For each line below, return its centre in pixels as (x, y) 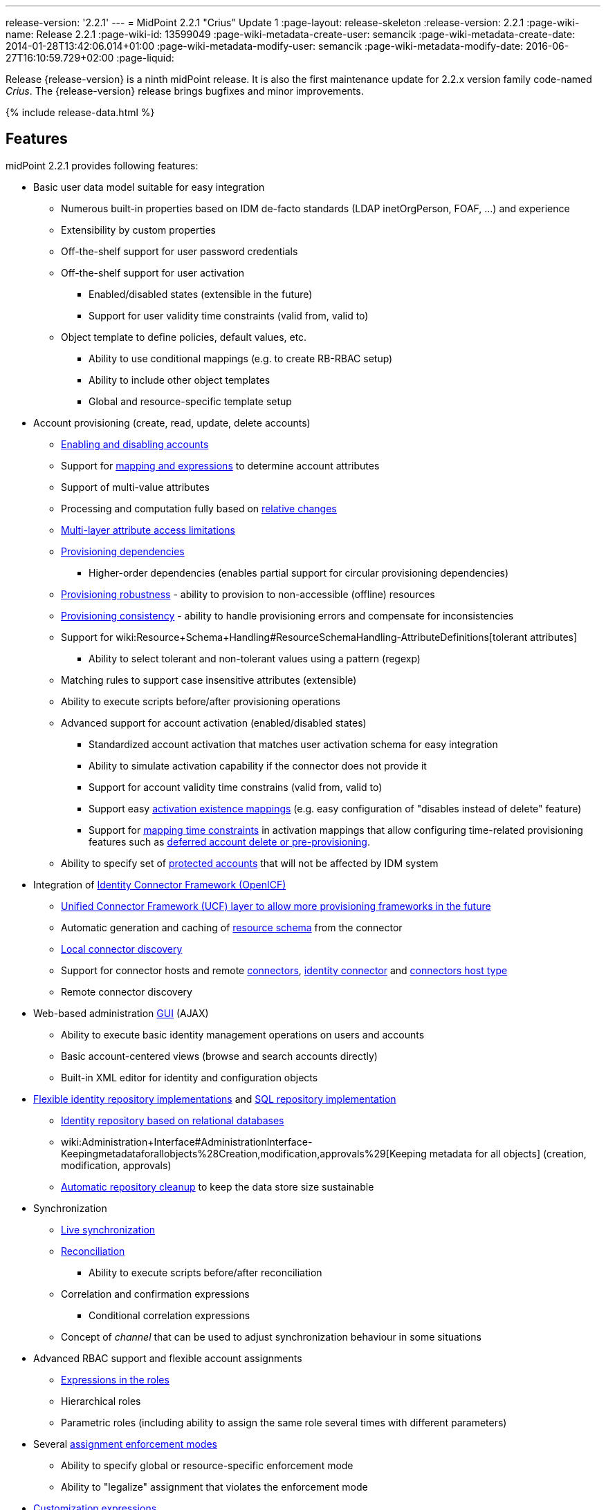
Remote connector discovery (127, 991)
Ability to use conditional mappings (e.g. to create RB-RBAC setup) (241, 358)
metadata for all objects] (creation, (508, 1153)
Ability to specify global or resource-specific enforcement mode (207, 1465)
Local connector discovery (122, 949)
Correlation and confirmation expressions (155, 1294)
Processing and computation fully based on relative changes (199, 508)
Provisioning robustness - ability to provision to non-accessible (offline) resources (248, 594)
